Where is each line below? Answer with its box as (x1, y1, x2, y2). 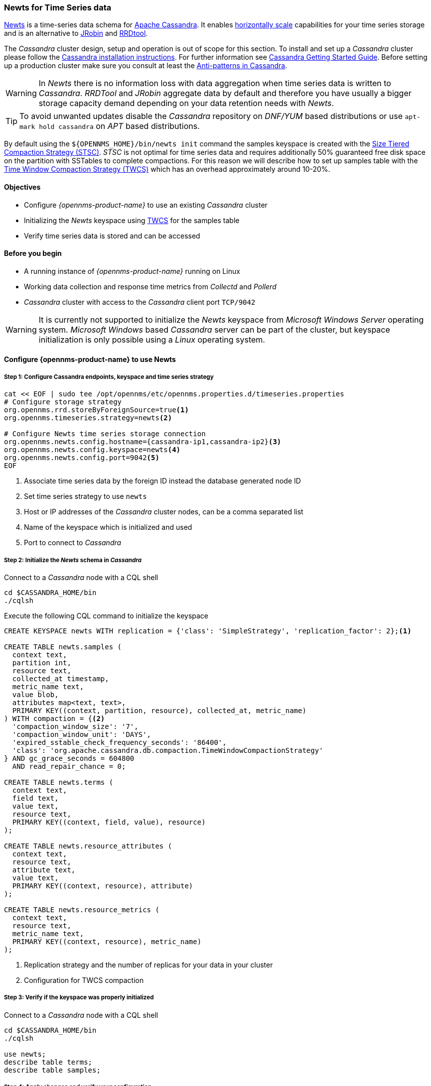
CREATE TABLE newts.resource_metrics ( (4, 905, 159, 914)
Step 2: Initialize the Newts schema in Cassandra (4, 556, 142, 564)
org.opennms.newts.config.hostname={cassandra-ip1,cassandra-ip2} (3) (4, 438, 282, 446)
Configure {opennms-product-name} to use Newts (4, 355, 176, 364)
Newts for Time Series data (4, 2, 112, 12)
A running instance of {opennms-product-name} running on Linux (24, 266, 240, 275)
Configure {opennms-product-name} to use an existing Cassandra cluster (24, 200, 268, 209)
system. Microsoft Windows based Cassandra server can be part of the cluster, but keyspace (38, 324, 390, 335)
